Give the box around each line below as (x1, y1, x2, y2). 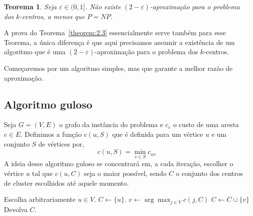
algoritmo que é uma (4, 46, 66, 57)
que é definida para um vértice (112, 129, 203, 139)
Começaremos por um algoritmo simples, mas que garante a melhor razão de (4, 63, 233, 73)
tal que (32, 168, 53, 178)
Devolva (4, 204, 28, 214)
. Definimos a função (20, 129, 82, 139)
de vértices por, (38, 138, 84, 149)
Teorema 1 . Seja (4, 1, 57, 11)
